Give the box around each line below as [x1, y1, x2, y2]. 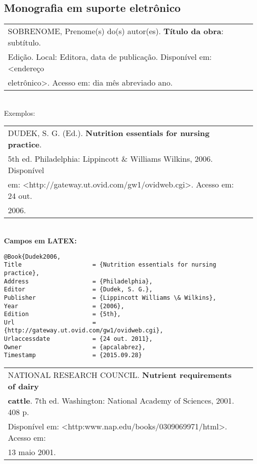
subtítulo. [8, 37, 41, 48]
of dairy [8, 380, 39, 392]
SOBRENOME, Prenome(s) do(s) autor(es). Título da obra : [8, 25, 224, 37]
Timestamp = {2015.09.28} [4, 352, 142, 359]
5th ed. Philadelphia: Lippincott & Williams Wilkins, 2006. [8, 153, 213, 165]
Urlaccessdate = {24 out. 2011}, [4, 335, 153, 343]
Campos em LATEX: [4, 235, 77, 245]
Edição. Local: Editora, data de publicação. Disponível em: [8, 51, 212, 63]
